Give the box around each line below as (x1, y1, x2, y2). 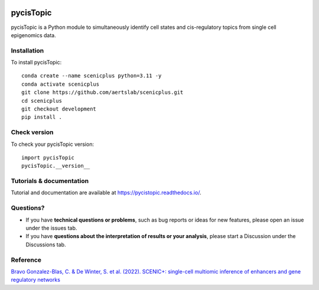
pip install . (21, 114, 62, 120)
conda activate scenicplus (21, 80, 100, 87)
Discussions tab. (25, 241, 66, 248)
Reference (11, 256, 41, 264)
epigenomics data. (11, 31, 56, 38)
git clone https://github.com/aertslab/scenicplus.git (21, 89, 184, 96)
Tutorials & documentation (11, 177, 89, 185)
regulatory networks (11, 276, 60, 284)
